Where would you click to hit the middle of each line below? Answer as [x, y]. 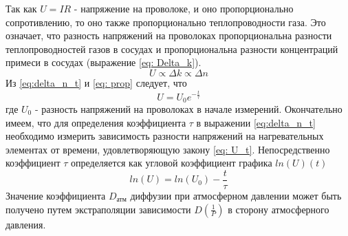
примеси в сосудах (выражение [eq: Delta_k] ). [104, 62]
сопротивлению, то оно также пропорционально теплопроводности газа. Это [166, 22]
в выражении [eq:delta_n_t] [256, 122]
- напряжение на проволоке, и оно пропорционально [184, 8]
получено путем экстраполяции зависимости [98, 209]
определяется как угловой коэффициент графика [172, 163]
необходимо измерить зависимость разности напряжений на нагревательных [165, 136]
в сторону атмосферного [279, 209]
